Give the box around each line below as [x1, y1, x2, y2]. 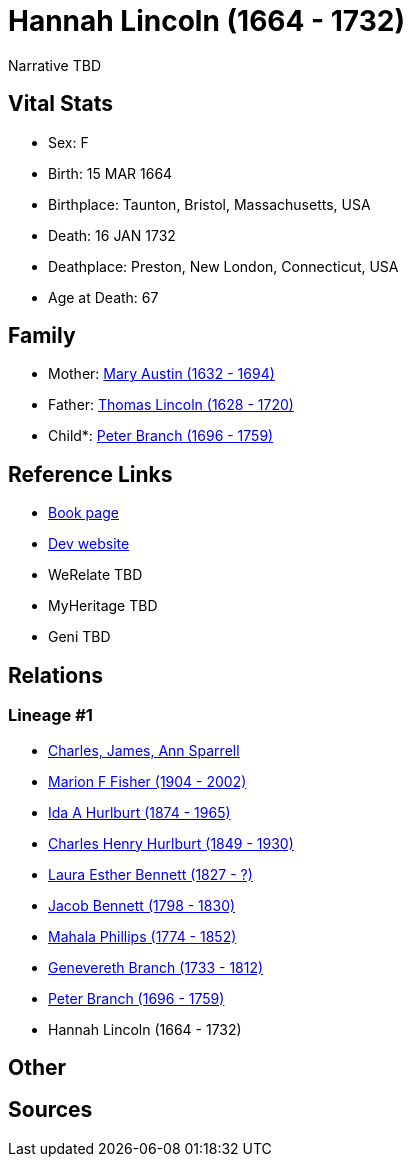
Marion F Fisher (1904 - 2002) [48, 772, 247, 790]
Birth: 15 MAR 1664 [48, 164, 173, 182]
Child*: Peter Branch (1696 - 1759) [48, 427, 274, 445]
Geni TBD [48, 628, 111, 646]
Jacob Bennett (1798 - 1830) [48, 896, 236, 914]
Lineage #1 [8, 705, 93, 726]
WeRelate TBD [48, 566, 143, 584]
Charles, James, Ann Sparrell [48, 741, 240, 759]
